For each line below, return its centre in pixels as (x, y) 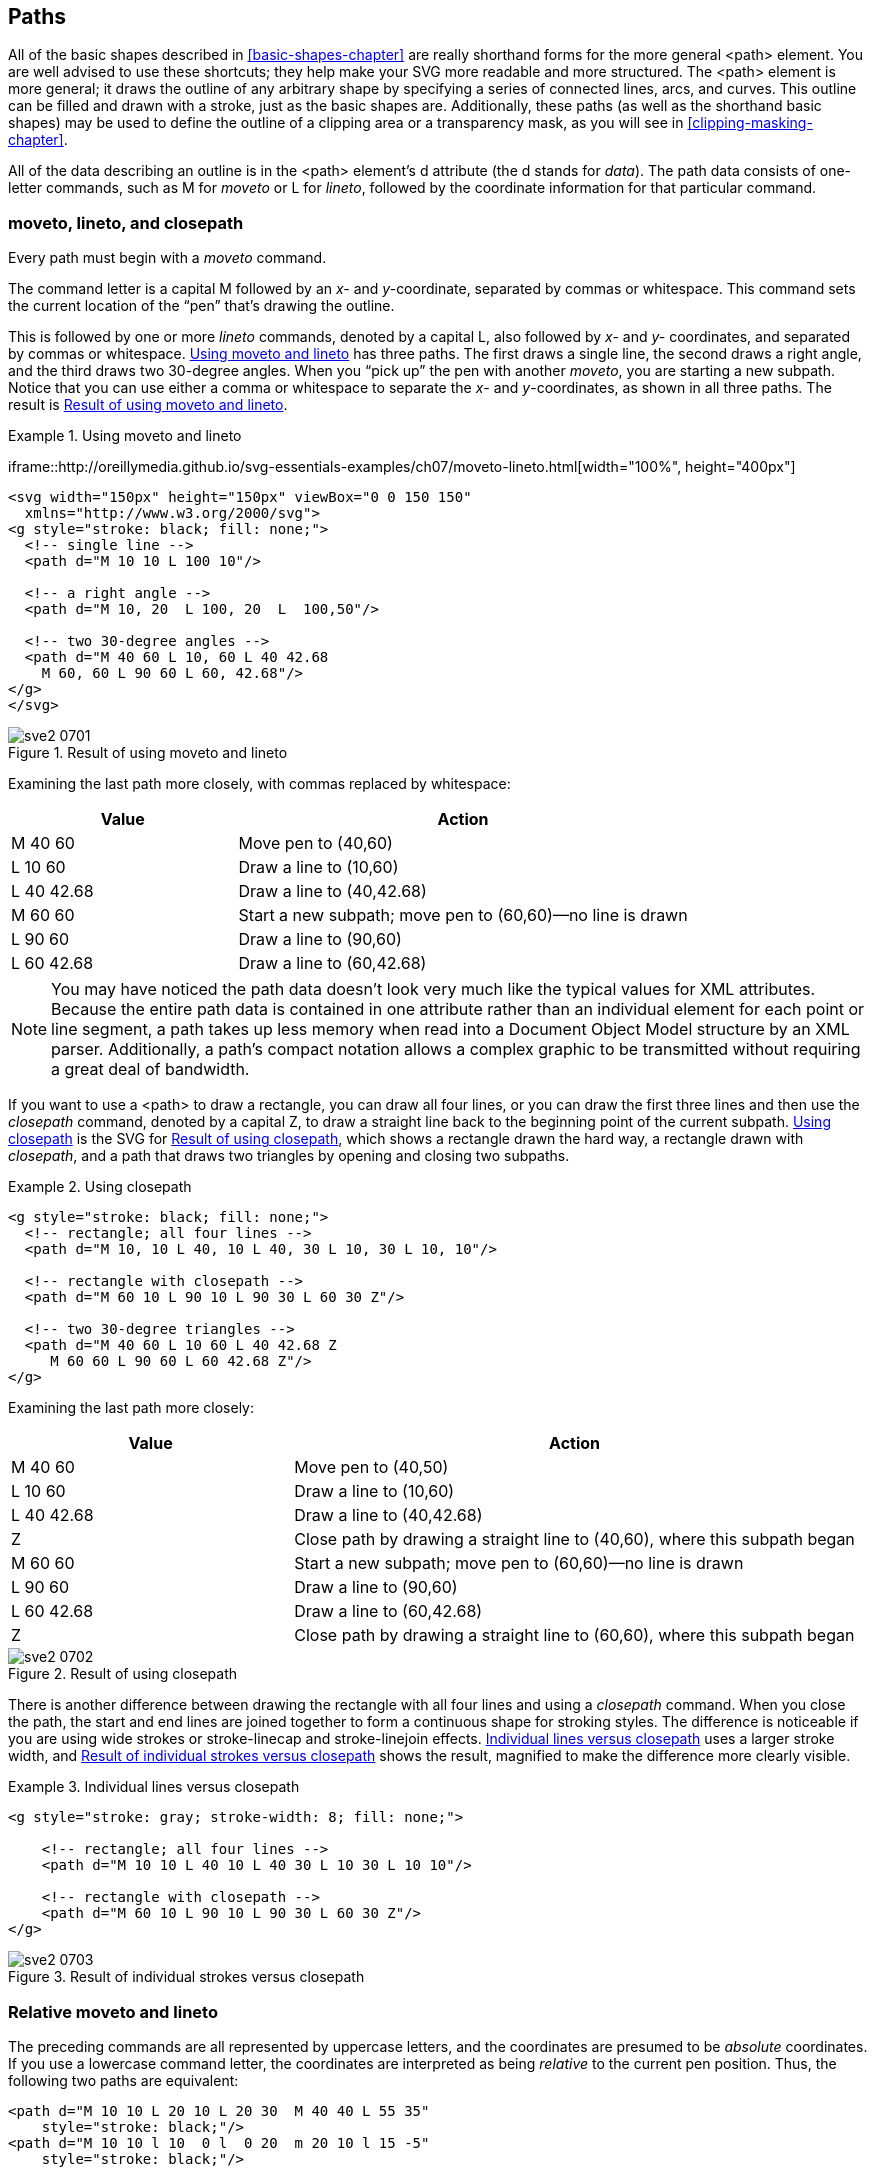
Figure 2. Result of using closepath (123, 1674)
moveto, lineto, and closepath (126, 222)
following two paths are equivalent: (123, 2080)
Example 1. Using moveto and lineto (125, 436)
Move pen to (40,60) (315, 843)
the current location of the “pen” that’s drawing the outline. (201, 306)
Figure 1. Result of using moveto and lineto (148, 753)
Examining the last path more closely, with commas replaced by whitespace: (259, 784)
